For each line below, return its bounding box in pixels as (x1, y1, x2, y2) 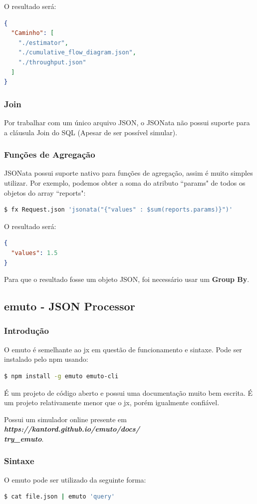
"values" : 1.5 (11, 249, 58, 256)
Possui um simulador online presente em (4, 414, 127, 424)
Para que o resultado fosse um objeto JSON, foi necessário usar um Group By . (4, 274, 250, 284)
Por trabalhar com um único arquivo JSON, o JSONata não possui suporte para (4, 117, 250, 127)
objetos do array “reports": (4, 187, 86, 198)
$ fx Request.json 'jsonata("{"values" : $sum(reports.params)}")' (4, 206, 233, 214)
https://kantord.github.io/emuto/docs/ (4, 424, 140, 434)
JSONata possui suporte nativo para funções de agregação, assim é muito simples (4, 168, 253, 178)
